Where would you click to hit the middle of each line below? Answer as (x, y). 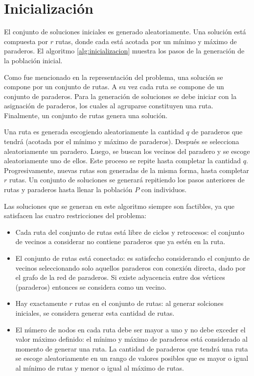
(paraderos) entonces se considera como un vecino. (91, 287)
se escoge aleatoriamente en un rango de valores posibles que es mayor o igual (132, 358)
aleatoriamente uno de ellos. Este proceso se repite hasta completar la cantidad (123, 161)
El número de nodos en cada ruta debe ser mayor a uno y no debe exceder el (130, 329)
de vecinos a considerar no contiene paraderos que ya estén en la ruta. (120, 241)
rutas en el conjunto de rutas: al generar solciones (149, 303)
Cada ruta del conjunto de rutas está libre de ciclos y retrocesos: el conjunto (130, 232)
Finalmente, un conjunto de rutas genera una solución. (86, 115)
